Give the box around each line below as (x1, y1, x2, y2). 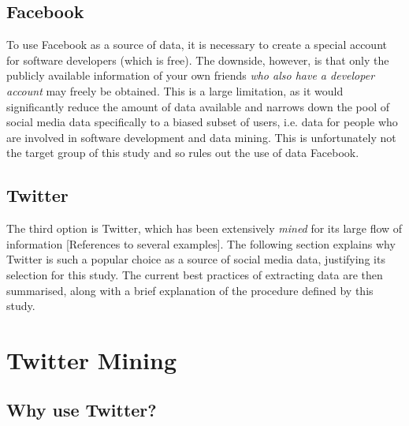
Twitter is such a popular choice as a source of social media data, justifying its (6, 251, 385, 267)
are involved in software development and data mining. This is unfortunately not (6, 129, 396, 145)
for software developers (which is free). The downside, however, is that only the (6, 51, 389, 68)
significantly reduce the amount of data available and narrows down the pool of (6, 98, 390, 114)
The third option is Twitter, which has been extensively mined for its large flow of (6, 220, 403, 237)
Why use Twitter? (6, 398, 157, 422)
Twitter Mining (6, 343, 177, 376)
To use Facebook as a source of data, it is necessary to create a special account (6, 36, 387, 53)
